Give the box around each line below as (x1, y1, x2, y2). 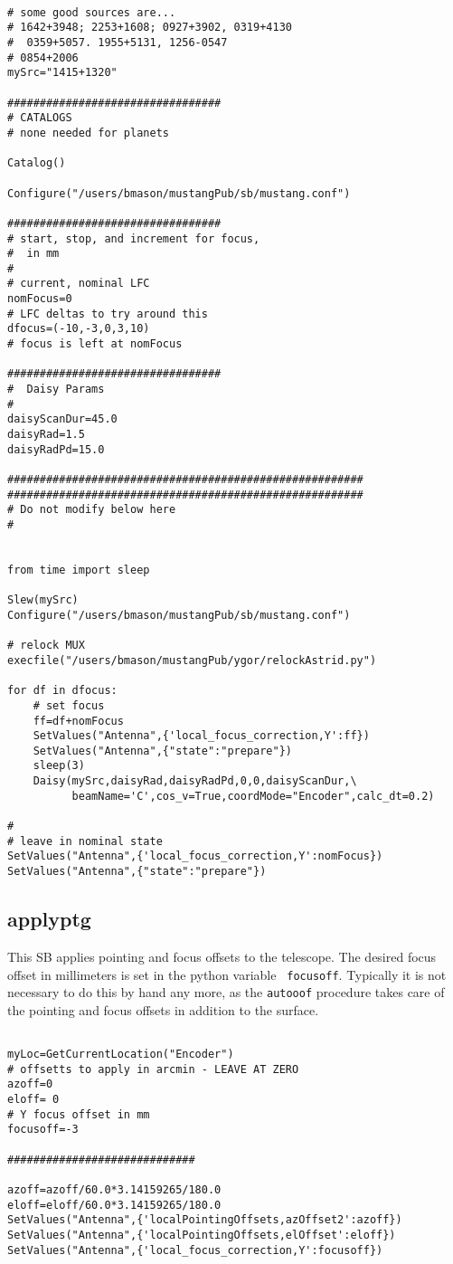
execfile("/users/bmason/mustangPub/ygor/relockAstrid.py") (7, 653, 377, 667)
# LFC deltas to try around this (7, 307, 208, 320)
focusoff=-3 (7, 1123, 79, 1136)
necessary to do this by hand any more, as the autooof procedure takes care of (7, 983, 445, 1002)
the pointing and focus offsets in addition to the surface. (7, 1000, 319, 1019)
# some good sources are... (7, 5, 176, 19)
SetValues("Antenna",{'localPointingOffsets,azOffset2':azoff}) (7, 1213, 402, 1227)
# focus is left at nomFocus (7, 337, 183, 351)
